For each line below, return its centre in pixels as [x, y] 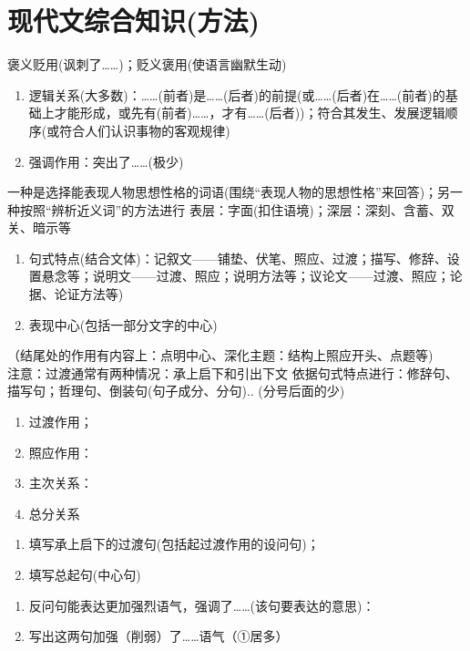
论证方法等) [89, 294]
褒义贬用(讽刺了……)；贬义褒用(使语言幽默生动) [147, 64]
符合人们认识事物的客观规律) [145, 130]
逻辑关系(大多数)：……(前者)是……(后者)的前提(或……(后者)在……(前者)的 [237, 94]
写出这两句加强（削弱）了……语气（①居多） [158, 636]
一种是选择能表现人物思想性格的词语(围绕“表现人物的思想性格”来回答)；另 [229, 192]
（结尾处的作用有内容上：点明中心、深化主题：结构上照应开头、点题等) [220, 355]
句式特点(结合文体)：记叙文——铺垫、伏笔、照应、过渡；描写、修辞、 [238, 258]
